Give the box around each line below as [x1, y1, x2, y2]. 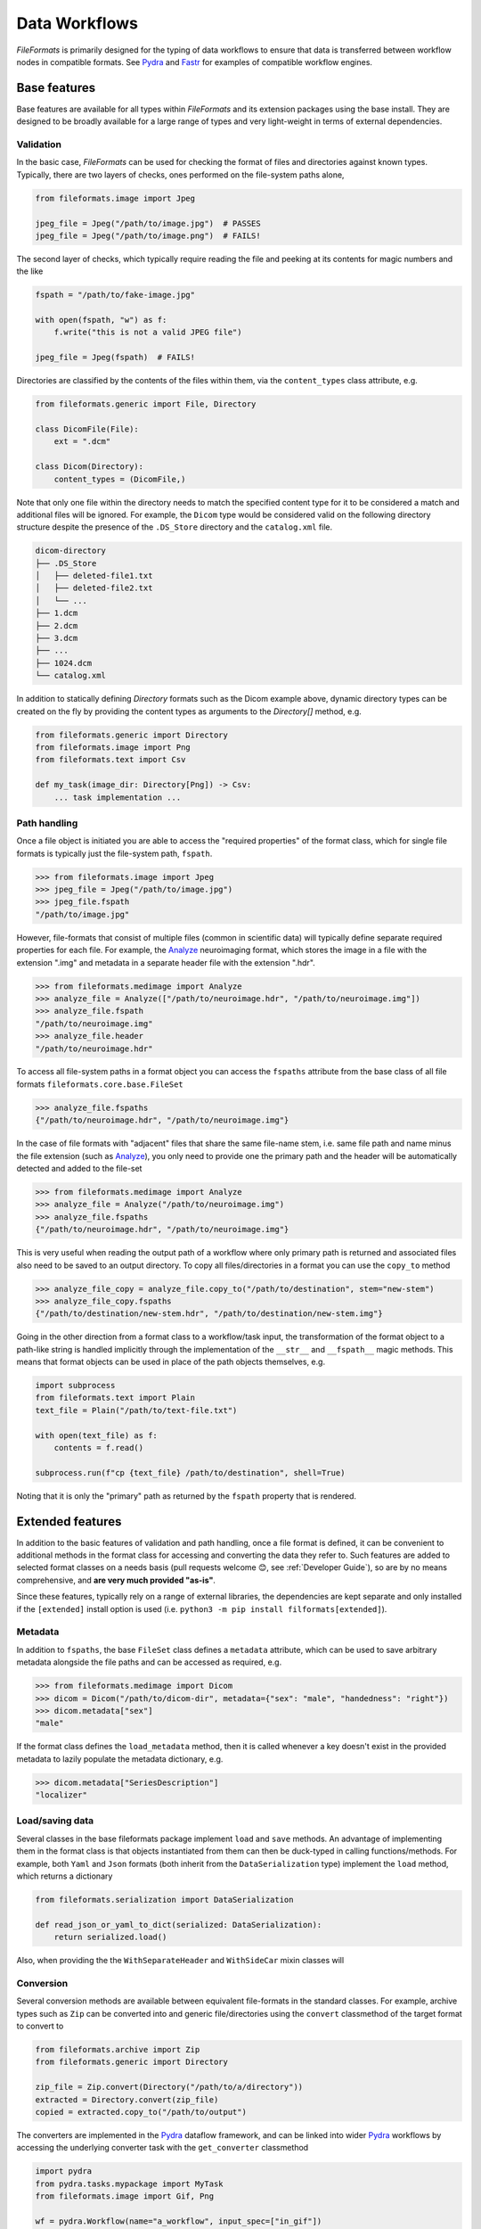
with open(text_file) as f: [35, 1430, 158, 1440]
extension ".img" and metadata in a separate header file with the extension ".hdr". [16, 957, 315, 967]
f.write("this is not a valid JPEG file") [53, 327, 242, 338]
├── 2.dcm [35, 621, 78, 630]
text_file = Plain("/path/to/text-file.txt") [35, 1405, 238, 1415]
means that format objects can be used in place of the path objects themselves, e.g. [16, 1356, 325, 1368]
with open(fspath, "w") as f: [35, 315, 167, 325]
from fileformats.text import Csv [35, 754, 186, 765]
